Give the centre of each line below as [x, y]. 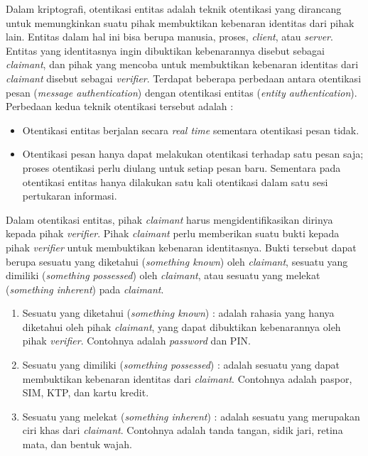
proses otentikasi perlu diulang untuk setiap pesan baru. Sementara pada [182, 167]
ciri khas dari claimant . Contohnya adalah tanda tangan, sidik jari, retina [183, 430]
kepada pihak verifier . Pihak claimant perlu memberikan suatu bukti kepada [173, 233]
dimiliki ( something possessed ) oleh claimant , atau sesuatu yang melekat [163, 275]
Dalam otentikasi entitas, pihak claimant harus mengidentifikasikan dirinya [169, 219]
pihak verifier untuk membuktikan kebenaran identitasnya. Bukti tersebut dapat [181, 247]
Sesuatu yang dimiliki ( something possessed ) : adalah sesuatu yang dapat [181, 365]
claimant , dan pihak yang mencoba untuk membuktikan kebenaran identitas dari [182, 64]
